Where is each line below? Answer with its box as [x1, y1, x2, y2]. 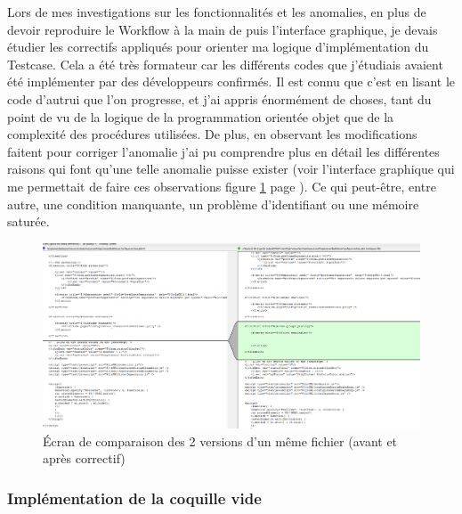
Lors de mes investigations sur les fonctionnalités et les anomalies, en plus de [7, 3, 426, 20]
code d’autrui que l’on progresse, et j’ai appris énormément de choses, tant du [7, 89, 432, 108]
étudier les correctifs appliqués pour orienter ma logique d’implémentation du [7, 37, 429, 56]
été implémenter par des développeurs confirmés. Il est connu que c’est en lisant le [7, 72, 455, 91]
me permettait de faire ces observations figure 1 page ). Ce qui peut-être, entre [7, 176, 436, 195]
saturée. [7, 212, 50, 231]
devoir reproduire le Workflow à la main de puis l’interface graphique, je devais [7, 20, 438, 38]
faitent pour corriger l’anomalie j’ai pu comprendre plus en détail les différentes [7, 142, 440, 160]
